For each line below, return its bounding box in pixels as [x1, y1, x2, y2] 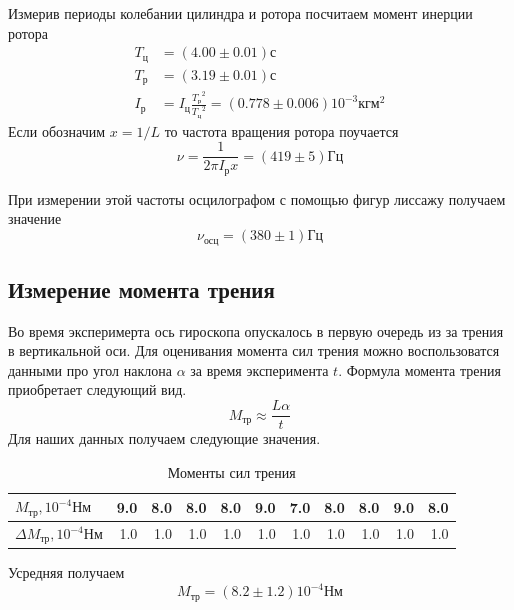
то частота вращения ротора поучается [164, 120, 399, 141]
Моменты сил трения [167, 461, 296, 482]
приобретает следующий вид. [8, 379, 187, 400]
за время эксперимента [190, 359, 329, 380]
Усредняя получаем [8, 561, 125, 582]
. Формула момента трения [338, 359, 501, 380]
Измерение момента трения [8, 273, 275, 304]
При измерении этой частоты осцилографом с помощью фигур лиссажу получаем [8, 188, 506, 209]
